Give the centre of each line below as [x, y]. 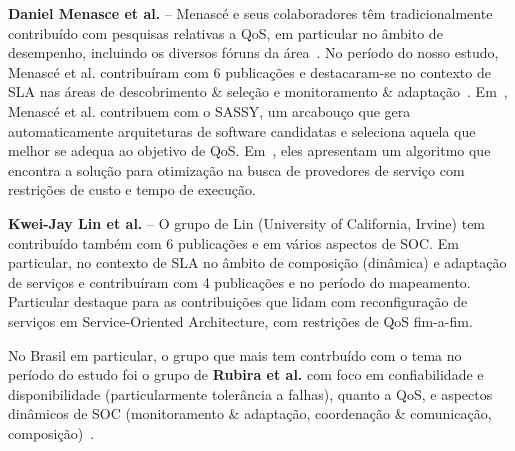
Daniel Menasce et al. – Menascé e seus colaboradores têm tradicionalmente [250, 13]
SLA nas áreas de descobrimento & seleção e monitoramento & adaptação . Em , [258, 91]
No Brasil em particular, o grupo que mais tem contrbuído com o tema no [235, 354]
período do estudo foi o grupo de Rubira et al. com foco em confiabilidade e [246, 374]
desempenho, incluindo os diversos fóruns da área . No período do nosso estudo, [253, 52]
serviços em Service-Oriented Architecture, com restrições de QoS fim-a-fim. [240, 320]
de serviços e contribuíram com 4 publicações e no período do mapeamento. [239, 281]
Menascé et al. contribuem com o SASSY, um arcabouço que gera [209, 110]
